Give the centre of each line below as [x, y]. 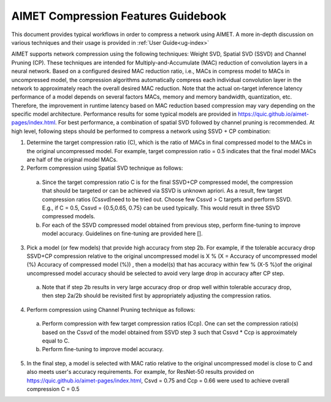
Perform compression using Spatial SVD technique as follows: [105, 168]
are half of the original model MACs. [72, 160]
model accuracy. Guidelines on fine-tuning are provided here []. [122, 233]
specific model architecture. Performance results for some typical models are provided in [124, 114]
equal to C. [56, 341]
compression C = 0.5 [53, 389]
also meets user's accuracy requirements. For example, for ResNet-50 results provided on [140, 372]
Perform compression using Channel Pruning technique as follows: [111, 309]
